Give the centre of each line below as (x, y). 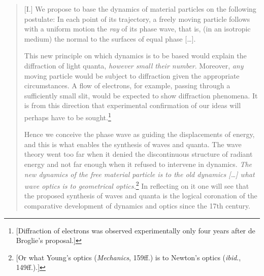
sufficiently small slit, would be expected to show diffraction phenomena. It (141, 95)
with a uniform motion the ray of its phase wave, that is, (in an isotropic (137, 29)
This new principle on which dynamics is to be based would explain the (135, 56)
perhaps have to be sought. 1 (68, 116)
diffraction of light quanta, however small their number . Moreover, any (134, 65)
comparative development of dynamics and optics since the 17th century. (137, 205)
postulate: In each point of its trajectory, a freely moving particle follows (137, 19)
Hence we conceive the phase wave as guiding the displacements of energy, (139, 134)
